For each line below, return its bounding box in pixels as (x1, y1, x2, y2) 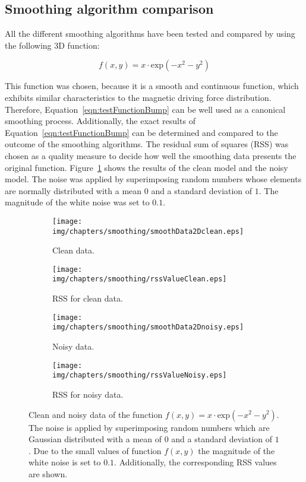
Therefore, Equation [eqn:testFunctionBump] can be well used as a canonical (5, 103, 286, 115)
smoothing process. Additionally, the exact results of (5, 115, 195, 127)
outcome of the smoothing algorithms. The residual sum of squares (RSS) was (5, 138, 289, 150)
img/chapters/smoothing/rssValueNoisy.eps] (52, 371, 227, 380)
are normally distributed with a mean (5, 184, 142, 196)
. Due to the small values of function (29, 444, 162, 456)
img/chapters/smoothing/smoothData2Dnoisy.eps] (52, 323, 244, 332)
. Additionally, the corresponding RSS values (114, 456, 277, 468)
